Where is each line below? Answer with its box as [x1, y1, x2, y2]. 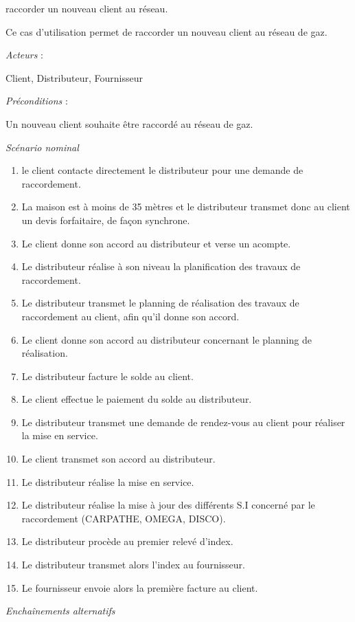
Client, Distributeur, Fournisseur [5, 70, 143, 85]
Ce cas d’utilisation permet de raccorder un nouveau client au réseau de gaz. [5, 24, 328, 38]
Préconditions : [5, 93, 68, 108]
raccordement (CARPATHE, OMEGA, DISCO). [21, 511, 226, 525]
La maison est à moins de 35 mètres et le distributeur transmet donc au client [21, 199, 350, 214]
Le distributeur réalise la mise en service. [21, 474, 194, 489]
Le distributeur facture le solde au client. [21, 368, 194, 383]
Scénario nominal [5, 140, 79, 154]
